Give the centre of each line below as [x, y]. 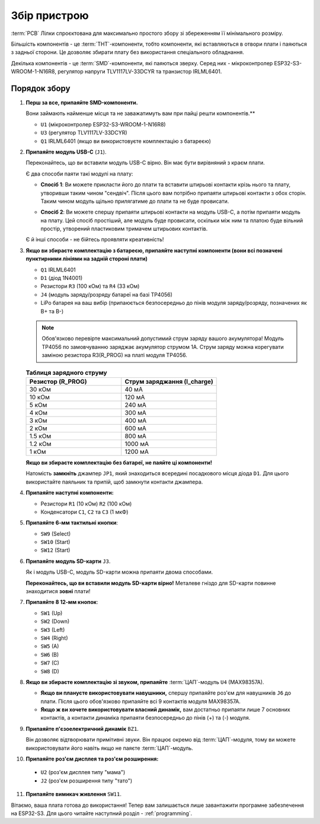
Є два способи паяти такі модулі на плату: [79, 174]
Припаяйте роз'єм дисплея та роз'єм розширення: [92, 759]
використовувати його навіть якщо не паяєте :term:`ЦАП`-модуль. [110, 748]
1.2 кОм [40, 444]
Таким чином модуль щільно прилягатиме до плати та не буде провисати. [135, 201]
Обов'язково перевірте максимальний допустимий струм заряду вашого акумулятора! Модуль [163, 339]
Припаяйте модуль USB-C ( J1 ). [66, 152]
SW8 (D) [50, 671]
